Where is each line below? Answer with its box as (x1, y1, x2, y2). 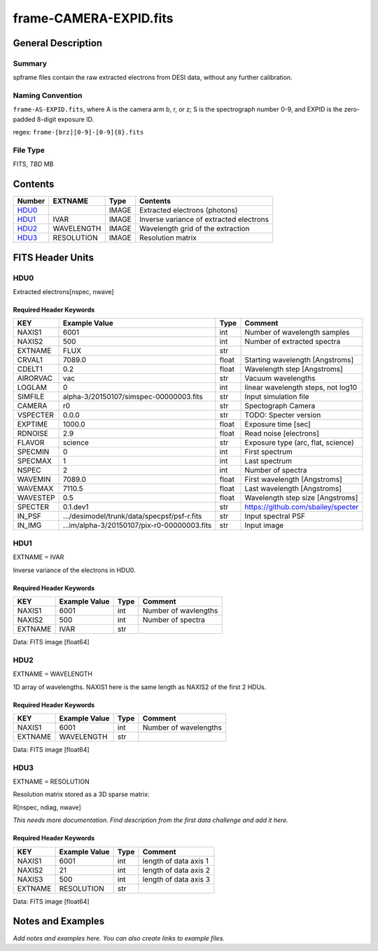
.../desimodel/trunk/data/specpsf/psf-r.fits (63, 511, 202, 521)
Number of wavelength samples (244, 328, 350, 338)
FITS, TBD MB (13, 160, 54, 168)
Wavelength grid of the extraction (139, 224, 250, 234)
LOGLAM (17, 382, 48, 392)
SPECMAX (17, 456, 52, 466)
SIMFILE (17, 392, 45, 402)
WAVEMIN (17, 475, 51, 485)
